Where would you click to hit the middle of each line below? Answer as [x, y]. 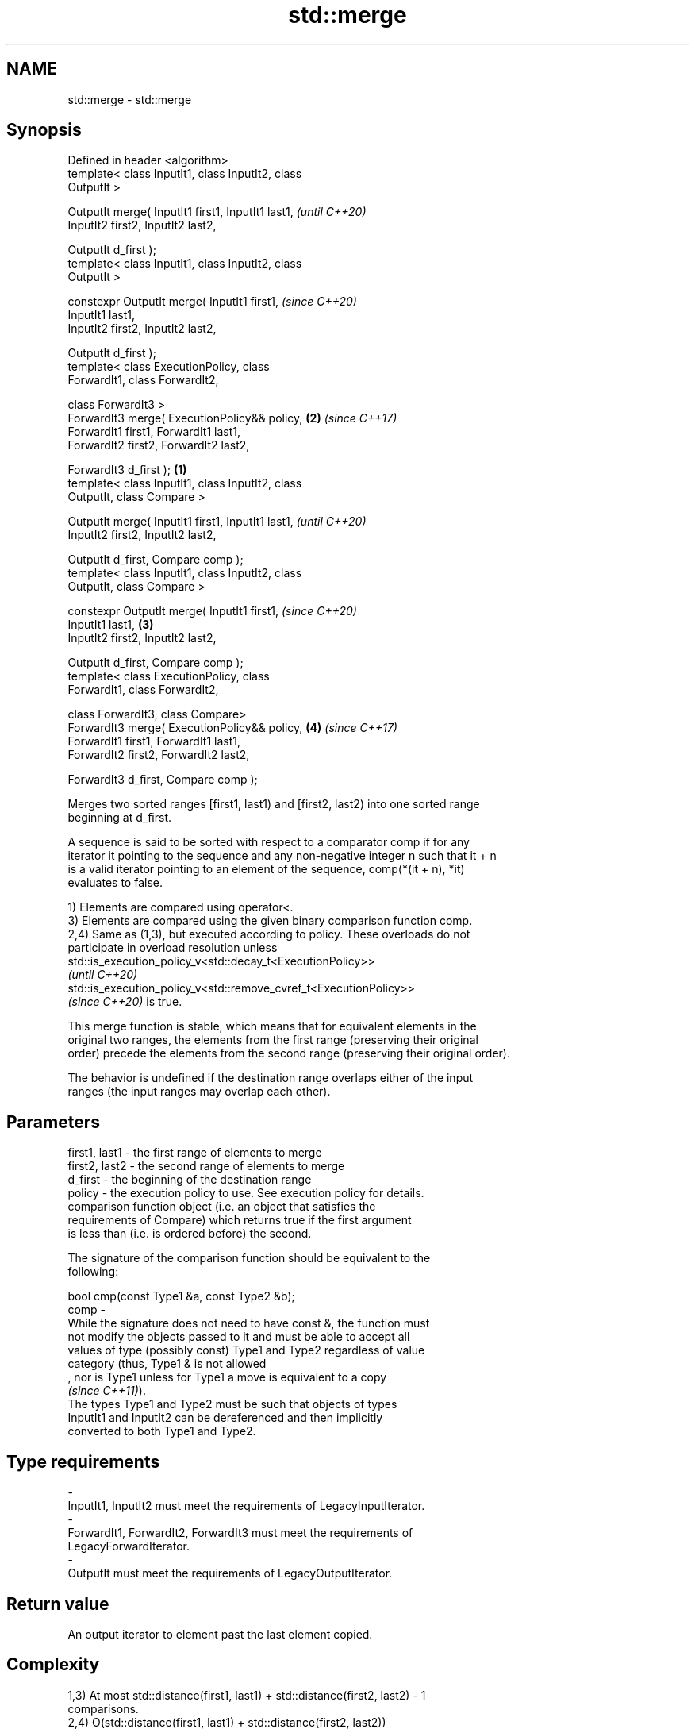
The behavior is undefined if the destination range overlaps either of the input [271, 1078]
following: [93, 1272]
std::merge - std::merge [130, 99]
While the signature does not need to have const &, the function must [249, 1323]
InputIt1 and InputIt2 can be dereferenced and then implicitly [225, 1418]
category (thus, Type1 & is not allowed [167, 1364]
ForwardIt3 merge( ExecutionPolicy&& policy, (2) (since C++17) [232, 418]
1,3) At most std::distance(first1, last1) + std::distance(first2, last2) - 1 [247, 1695]
